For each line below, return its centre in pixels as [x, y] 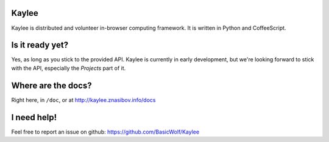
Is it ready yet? [40, 45]
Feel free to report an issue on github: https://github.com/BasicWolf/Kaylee [105, 132]
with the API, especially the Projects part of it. [69, 68]
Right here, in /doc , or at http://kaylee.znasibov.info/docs [83, 100]
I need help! [34, 117]
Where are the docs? [51, 85]
